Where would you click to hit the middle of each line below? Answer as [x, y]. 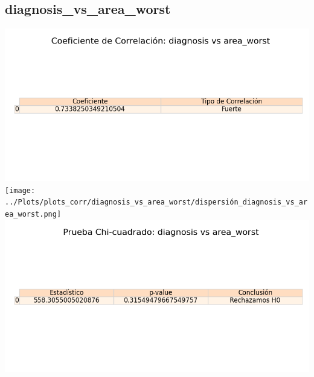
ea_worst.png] [33, 215]
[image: [20, 190]
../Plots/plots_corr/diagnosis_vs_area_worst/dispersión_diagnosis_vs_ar [156, 202]
